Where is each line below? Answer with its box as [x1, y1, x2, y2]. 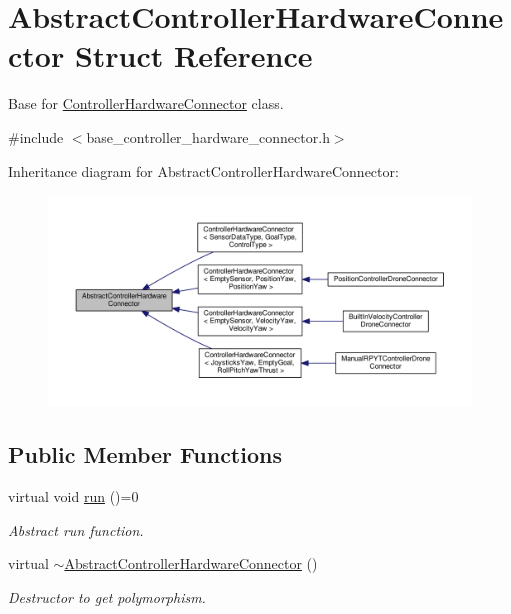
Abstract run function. [8, 519, 144, 540]
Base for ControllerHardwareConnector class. [8, 93, 284, 114]
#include [8, 126, 64, 147]
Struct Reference [74, 35, 313, 76]
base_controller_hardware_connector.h [86, 126, 330, 147]
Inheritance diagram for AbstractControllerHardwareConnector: [8, 160, 399, 181]
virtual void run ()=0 [8, 486, 139, 507]
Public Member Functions [8, 439, 282, 470]
